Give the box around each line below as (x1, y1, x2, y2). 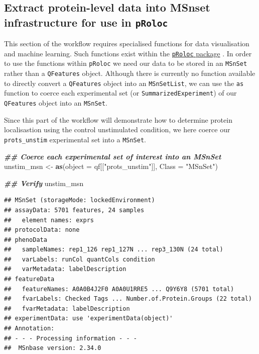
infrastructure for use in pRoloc (4, 14, 168, 30)
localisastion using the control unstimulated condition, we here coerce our (4, 124, 230, 135)
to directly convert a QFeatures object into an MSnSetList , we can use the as (4, 77, 244, 88)
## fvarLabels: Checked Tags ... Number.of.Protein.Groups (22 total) (4, 295, 252, 303)
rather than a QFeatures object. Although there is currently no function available (4, 68, 255, 78)
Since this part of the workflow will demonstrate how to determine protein (4, 114, 232, 125)
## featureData (4, 276, 55, 283)
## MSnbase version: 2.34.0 (4, 344, 101, 352)
